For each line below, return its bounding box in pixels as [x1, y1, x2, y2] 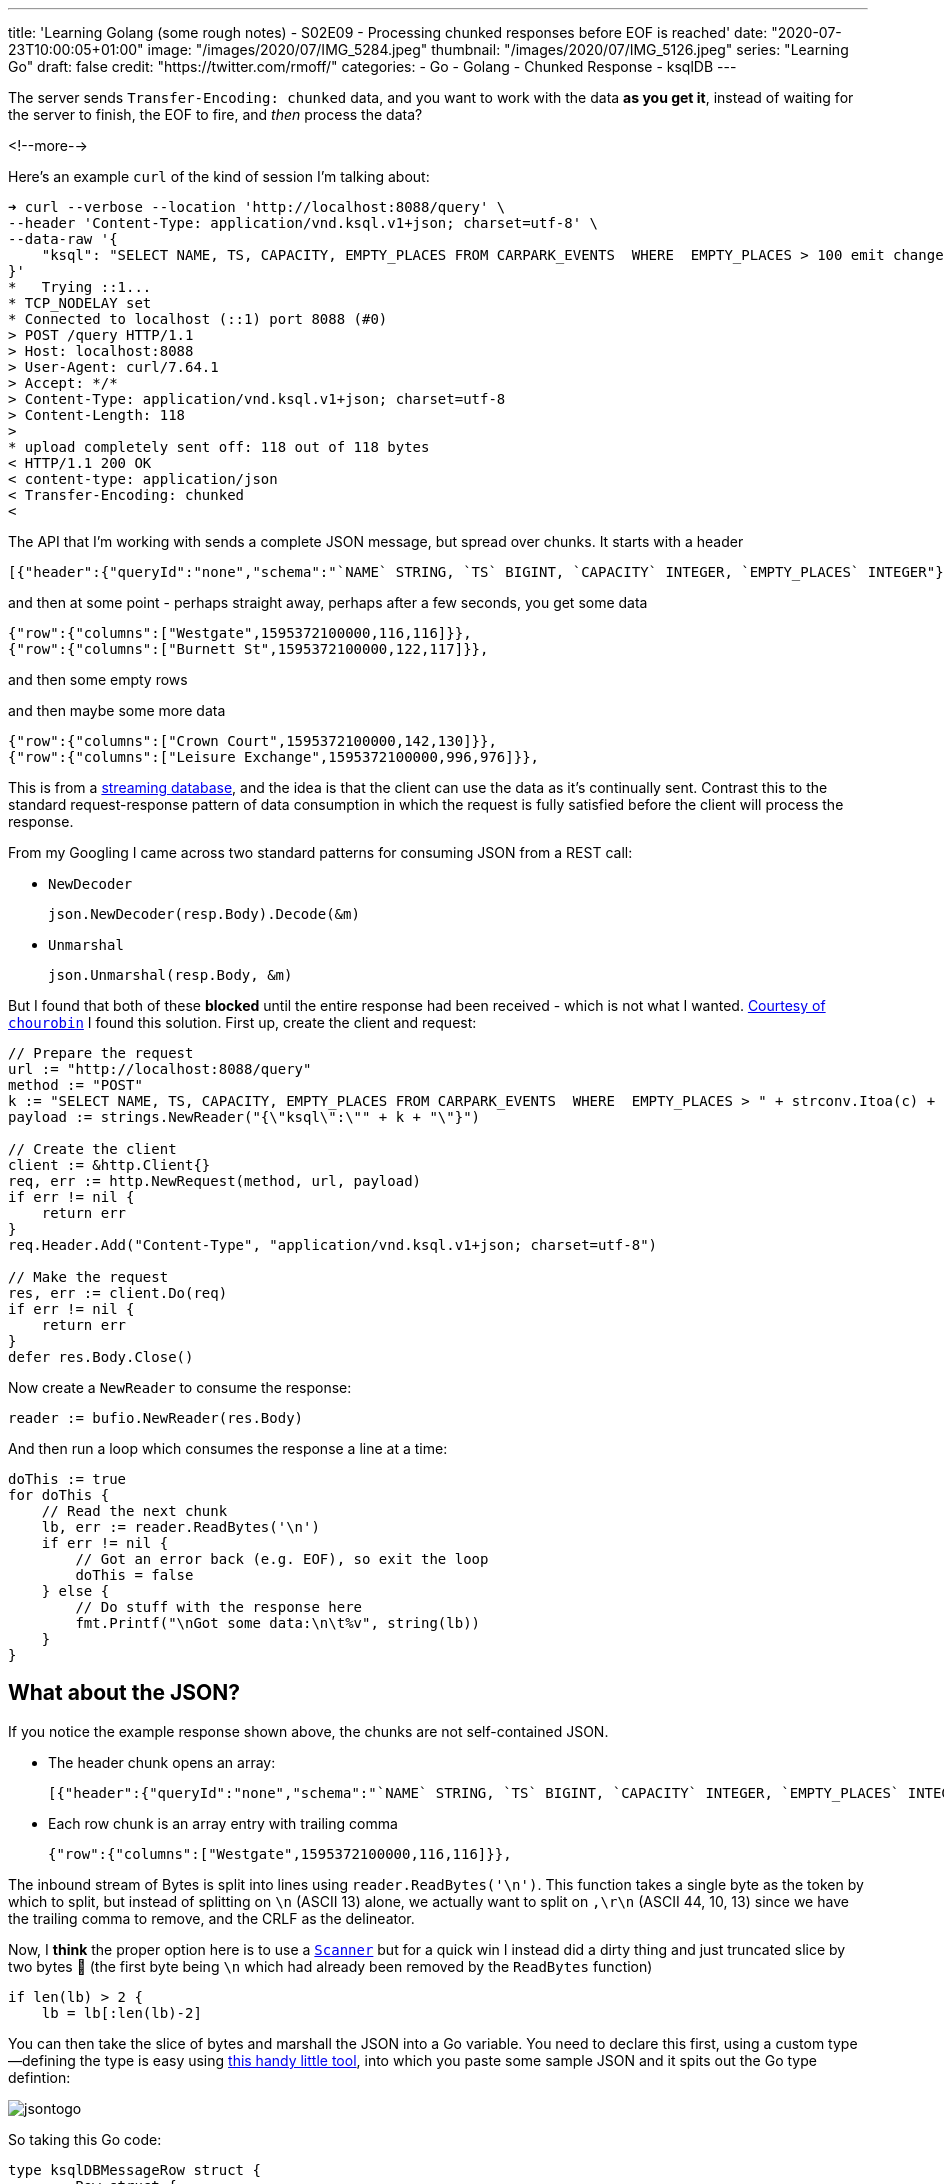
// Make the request [8, 1269, 169, 1285]
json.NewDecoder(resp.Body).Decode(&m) [48, 906, 360, 922]
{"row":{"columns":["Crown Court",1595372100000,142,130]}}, [8, 733, 497, 749]
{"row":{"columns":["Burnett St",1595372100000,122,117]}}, [8, 641, 489, 657]
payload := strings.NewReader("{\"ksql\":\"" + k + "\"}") [8, 1109, 481, 1125]
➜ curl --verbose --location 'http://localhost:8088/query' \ [8, 199, 506, 215]
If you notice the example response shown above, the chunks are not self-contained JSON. [8, 1722, 609, 1740]
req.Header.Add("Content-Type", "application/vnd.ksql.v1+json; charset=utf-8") [8, 1237, 658, 1253]
